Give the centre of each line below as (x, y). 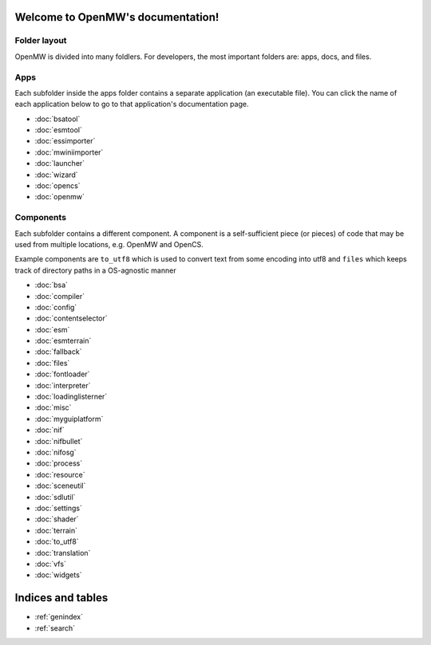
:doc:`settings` (59, 508)
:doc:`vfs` (51, 564)
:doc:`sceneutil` (60, 486)
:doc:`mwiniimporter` (69, 152)
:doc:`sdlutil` (55, 497)
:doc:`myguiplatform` (69, 419)
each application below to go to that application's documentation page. (132, 104)
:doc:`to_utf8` (57, 541)
